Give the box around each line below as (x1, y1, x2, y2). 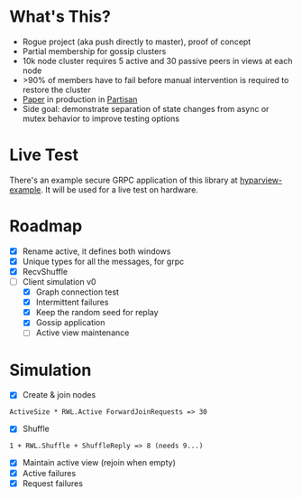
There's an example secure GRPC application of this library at (9, 174, 238, 185)
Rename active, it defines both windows (22, 246, 171, 257)
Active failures (22, 467, 77, 478)
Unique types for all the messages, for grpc (22, 256, 185, 267)
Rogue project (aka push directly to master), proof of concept (22, 36, 252, 47)
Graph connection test (35, 287, 120, 297)
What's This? (9, 6, 111, 27)
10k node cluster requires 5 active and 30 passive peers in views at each (22, 55, 293, 66)
